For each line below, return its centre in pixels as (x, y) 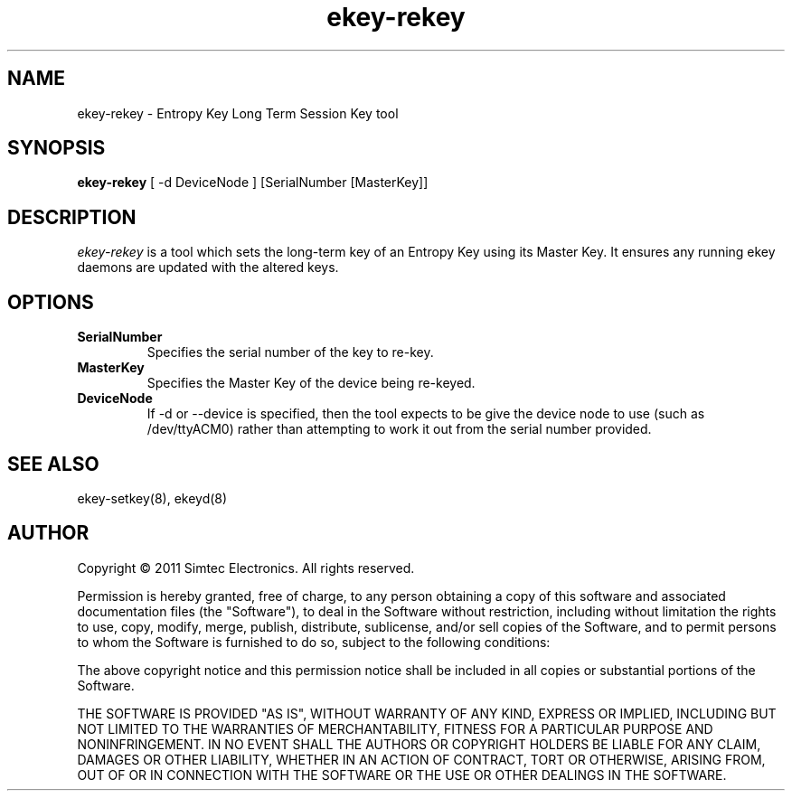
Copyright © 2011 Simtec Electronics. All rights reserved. (246, 568)
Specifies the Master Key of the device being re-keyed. (311, 383)
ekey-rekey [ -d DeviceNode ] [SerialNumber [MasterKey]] (253, 183)
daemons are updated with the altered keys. (208, 268)
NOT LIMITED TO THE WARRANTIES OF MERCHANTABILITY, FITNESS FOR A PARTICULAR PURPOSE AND (395, 728)
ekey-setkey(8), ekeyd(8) (152, 498)
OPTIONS (51, 302)
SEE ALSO (53, 464)
